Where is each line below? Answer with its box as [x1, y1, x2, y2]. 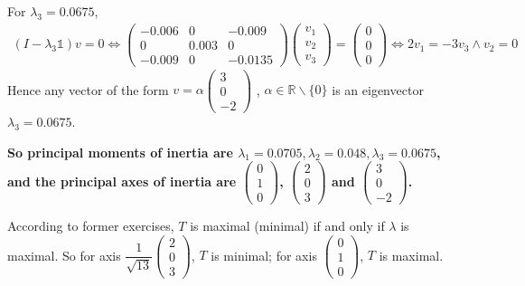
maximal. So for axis [7, 245, 121, 264]
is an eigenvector [332, 80, 424, 99]
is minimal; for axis [211, 245, 317, 264]
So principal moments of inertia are [7, 142, 233, 161]
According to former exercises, [7, 216, 174, 235]
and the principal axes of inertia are [7, 171, 237, 190]
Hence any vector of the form [7, 80, 169, 99]
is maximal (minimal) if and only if [190, 216, 385, 235]
